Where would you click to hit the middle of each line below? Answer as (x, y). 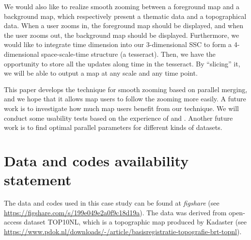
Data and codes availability (96, 160)
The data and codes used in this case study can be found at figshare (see (112, 203)
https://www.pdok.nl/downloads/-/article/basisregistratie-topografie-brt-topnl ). (123, 231)
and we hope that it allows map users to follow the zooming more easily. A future (125, 99)
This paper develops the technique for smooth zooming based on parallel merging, (126, 89)
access (13, 222)
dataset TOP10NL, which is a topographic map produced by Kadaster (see (135, 222)
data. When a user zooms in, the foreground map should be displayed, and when (124, 25)
